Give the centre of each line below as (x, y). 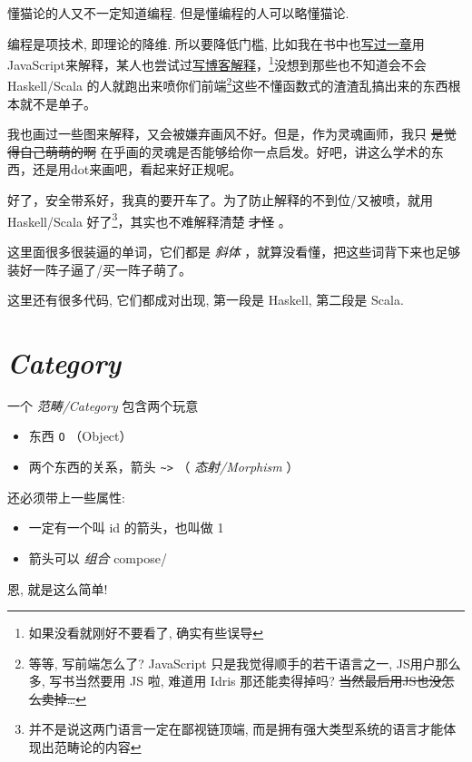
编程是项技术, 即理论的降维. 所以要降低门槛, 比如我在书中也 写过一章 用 (216, 43)
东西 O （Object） (80, 436)
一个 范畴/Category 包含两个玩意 (103, 405)
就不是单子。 (58, 103)
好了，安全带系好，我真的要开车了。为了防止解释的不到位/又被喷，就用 (220, 200)
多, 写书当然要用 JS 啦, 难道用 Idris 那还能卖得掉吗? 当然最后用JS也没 (235, 681)
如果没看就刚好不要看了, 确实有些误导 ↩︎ (146, 633)
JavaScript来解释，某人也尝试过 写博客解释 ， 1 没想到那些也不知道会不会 (217, 63)
